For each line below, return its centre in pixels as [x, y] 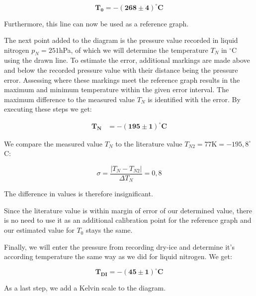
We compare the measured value [53, 143]
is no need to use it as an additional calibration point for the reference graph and [128, 220]
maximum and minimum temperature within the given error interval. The [117, 89]
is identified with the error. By [194, 99]
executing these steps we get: [48, 109]
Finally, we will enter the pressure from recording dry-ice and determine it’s [119, 246]
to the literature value [149, 143]
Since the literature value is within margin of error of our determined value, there [128, 210]
